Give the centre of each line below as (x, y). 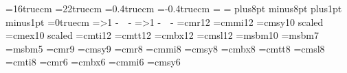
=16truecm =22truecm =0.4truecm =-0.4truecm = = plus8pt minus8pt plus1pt (174, 8)
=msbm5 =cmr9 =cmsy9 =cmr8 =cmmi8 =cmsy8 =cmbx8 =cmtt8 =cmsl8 (165, 48)
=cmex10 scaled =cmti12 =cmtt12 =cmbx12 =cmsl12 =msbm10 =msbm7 (162, 35)
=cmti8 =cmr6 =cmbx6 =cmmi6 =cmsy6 (93, 62)
